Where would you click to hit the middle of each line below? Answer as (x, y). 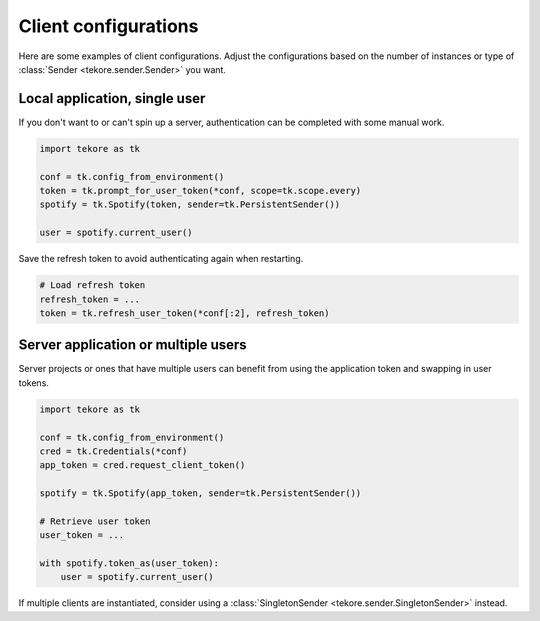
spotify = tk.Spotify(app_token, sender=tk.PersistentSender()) (200, 493)
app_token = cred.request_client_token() (142, 465)
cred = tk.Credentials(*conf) (113, 451)
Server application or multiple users (132, 345)
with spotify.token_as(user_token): (129, 563)
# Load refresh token (92, 285)
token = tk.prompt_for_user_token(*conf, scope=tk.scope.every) (200, 190)
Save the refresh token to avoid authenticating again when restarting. (161, 259)
